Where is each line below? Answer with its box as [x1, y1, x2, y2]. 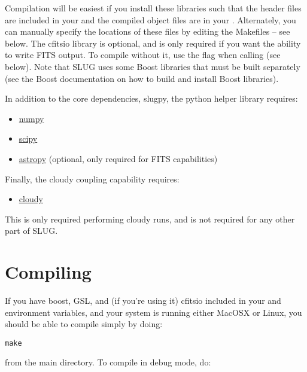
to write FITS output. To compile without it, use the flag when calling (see [5, 48, 281, 61]
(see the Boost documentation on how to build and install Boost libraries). [5, 72, 279, 84]
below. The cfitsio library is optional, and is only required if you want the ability [5, 36, 301, 49]
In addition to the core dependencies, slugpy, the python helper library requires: [5, 92, 298, 105]
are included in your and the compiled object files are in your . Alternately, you [5, 13, 296, 26]
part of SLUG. [5, 224, 58, 237]
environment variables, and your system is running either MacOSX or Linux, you [5, 306, 302, 318]
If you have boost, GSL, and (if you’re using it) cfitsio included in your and [5, 294, 281, 307]
